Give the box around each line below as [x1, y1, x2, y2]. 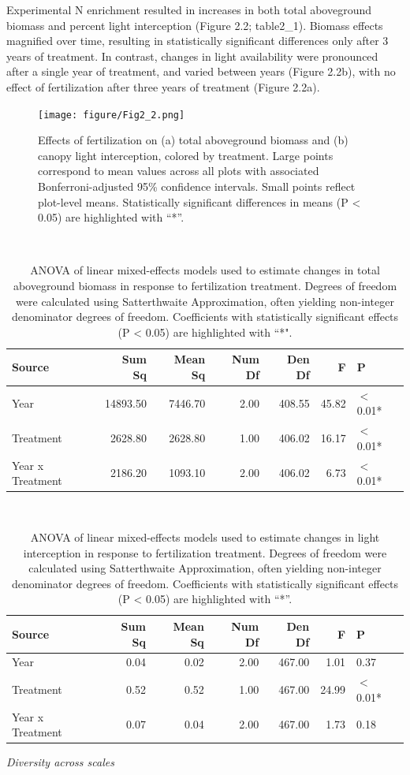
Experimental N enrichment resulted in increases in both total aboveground [6, 2, 372, 17]
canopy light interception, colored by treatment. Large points [38, 147, 334, 163]
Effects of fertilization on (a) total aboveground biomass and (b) [38, 132, 348, 148]
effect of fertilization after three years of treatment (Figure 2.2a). [6, 78, 320, 95]
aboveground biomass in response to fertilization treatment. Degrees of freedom [13, 277, 397, 293]
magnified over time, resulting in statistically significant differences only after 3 [6, 32, 389, 49]
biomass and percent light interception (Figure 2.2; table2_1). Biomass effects [6, 17, 383, 33]
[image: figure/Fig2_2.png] [38, 109, 185, 121]
